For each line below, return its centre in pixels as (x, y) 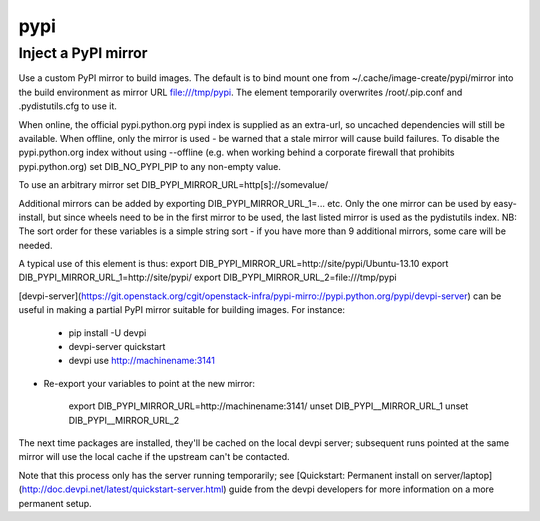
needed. (35, 245)
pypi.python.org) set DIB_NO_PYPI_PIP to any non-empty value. (150, 166)
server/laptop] (463, 475)
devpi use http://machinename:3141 (141, 361)
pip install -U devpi (107, 332)
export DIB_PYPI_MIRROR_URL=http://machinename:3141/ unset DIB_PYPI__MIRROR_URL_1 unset (268, 406)
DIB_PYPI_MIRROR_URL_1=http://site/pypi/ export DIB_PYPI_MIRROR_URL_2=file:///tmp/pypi (207, 277)
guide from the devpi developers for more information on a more (361, 489)
